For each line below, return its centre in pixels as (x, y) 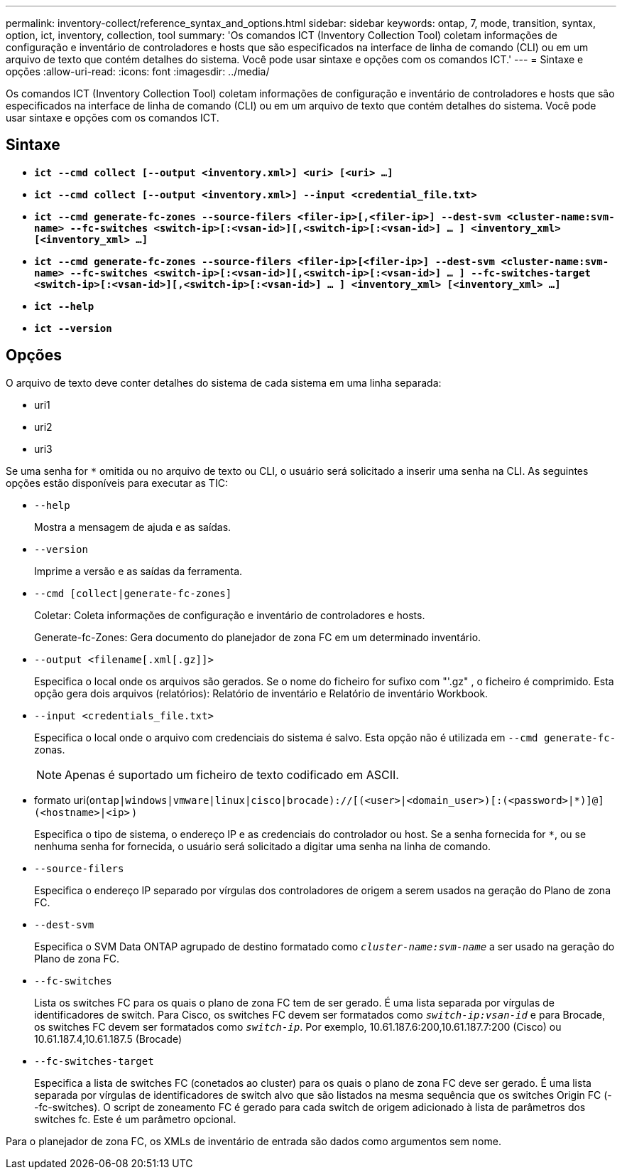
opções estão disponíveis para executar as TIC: (117, 483)
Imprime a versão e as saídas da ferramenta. (138, 571)
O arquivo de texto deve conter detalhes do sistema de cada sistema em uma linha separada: (224, 382)
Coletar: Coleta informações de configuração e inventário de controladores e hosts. (230, 615)
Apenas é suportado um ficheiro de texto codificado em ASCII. (232, 774)
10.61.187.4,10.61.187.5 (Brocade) (108, 1039)
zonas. (50, 749)
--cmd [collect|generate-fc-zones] (133, 593)
